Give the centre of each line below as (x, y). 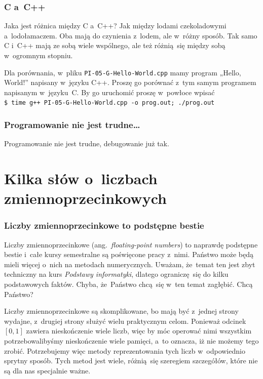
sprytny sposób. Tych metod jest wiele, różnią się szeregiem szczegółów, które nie (131, 361)
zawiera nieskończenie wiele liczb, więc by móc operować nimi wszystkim (139, 331)
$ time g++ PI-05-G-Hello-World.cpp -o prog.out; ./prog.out (109, 103)
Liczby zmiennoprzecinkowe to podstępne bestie (104, 225)
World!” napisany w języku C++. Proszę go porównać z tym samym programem (130, 82)
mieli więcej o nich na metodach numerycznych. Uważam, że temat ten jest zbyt (130, 264)
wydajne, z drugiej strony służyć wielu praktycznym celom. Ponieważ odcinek (125, 321)
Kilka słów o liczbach (81, 178)
